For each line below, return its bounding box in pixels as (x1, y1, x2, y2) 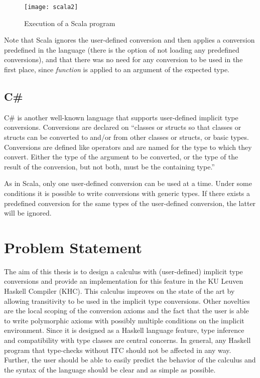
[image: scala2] (24, 4, 78, 11)
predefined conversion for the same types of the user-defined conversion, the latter (4, 198, 256, 208)
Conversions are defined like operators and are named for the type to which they (4, 141, 252, 152)
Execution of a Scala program (24, 18, 115, 28)
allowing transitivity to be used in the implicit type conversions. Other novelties (4, 295, 250, 306)
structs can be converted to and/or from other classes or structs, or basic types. (4, 132, 249, 142)
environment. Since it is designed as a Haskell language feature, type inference (4, 325, 244, 335)
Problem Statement (4, 237, 142, 257)
